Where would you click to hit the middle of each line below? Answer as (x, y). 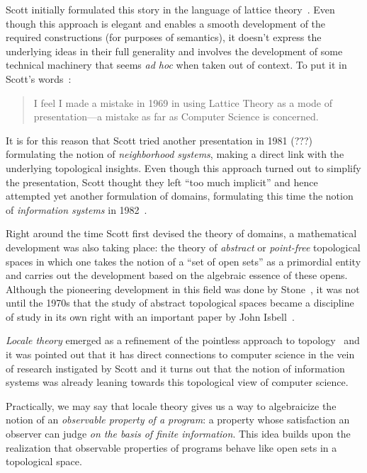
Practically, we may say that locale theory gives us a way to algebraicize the (171, 405)
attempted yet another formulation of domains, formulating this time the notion (180, 196)
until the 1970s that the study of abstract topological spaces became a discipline (180, 303)
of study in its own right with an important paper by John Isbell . (150, 316)
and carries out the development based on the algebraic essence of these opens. (177, 275)
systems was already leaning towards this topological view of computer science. (177, 382)
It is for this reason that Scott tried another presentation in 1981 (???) (159, 140)
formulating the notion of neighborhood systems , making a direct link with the (175, 154)
